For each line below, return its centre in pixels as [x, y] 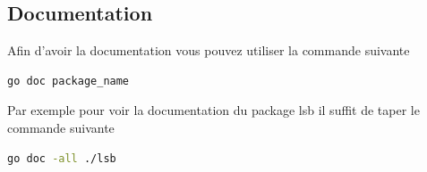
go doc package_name [68, 81]
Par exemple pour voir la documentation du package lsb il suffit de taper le [213, 110]
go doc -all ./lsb [62, 158]
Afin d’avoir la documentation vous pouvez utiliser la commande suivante [209, 50]
